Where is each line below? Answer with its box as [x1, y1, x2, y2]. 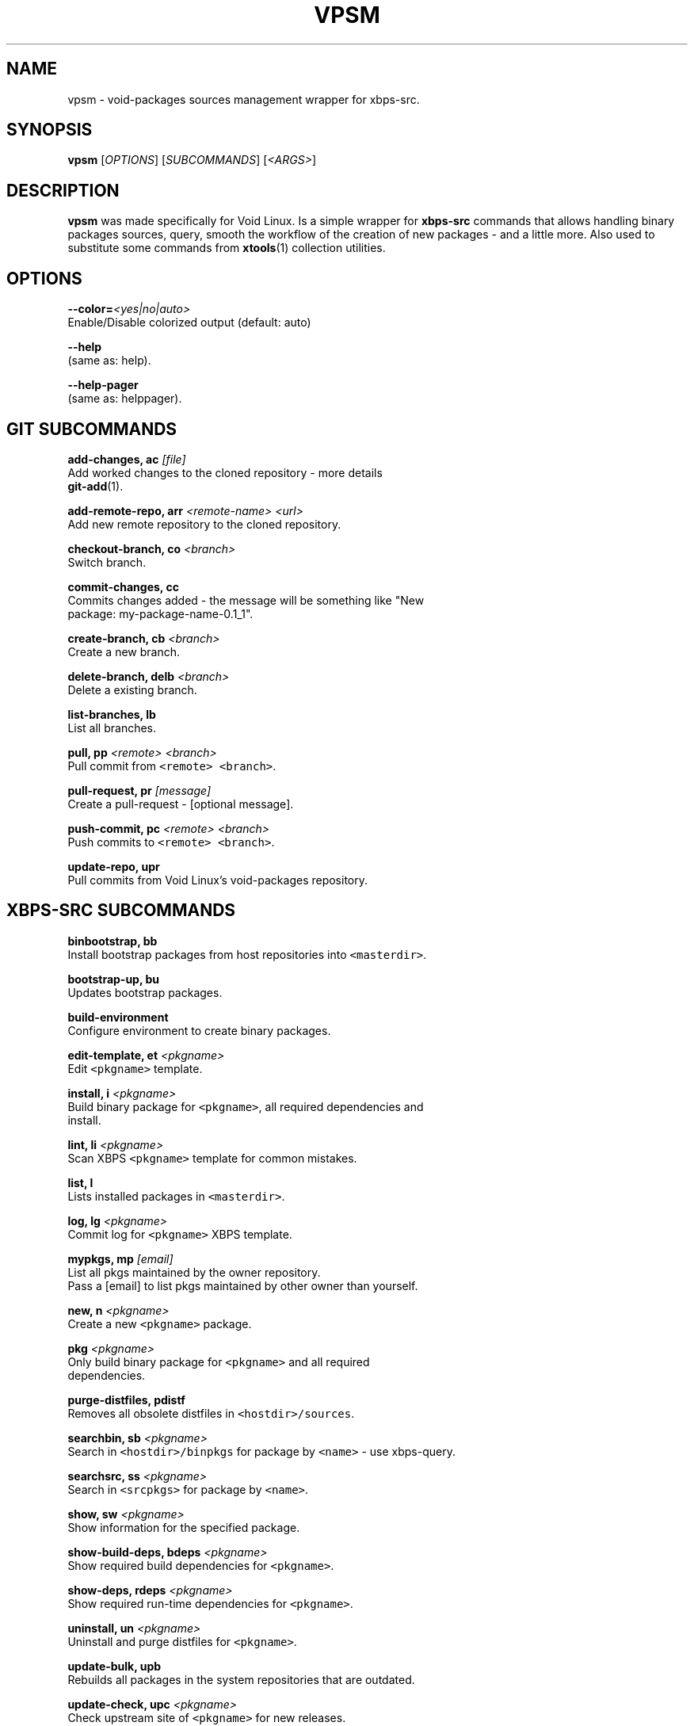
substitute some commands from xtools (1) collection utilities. [67, 241, 386, 255]
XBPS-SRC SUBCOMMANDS [6, 900, 236, 921]
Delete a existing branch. [67, 682, 197, 697]
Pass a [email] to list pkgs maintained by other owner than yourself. [67, 1278, 418, 1293]
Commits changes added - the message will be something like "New [67, 593, 425, 607]
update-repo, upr [67, 859, 160, 873]
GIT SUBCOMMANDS [6, 418, 177, 439]
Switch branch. [67, 555, 147, 569]
